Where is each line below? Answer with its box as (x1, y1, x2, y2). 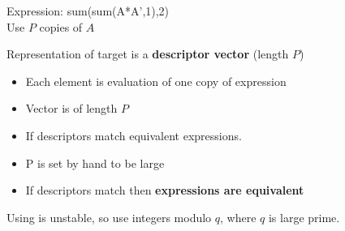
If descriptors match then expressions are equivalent (25, 182, 304, 199)
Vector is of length (25, 100, 118, 117)
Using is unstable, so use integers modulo (6, 208, 212, 225)
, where (220, 208, 257, 225)
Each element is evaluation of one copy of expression (25, 72, 287, 89)
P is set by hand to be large (25, 154, 165, 171)
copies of (39, 18, 83, 35)
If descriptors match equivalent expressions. (25, 126, 242, 143)
